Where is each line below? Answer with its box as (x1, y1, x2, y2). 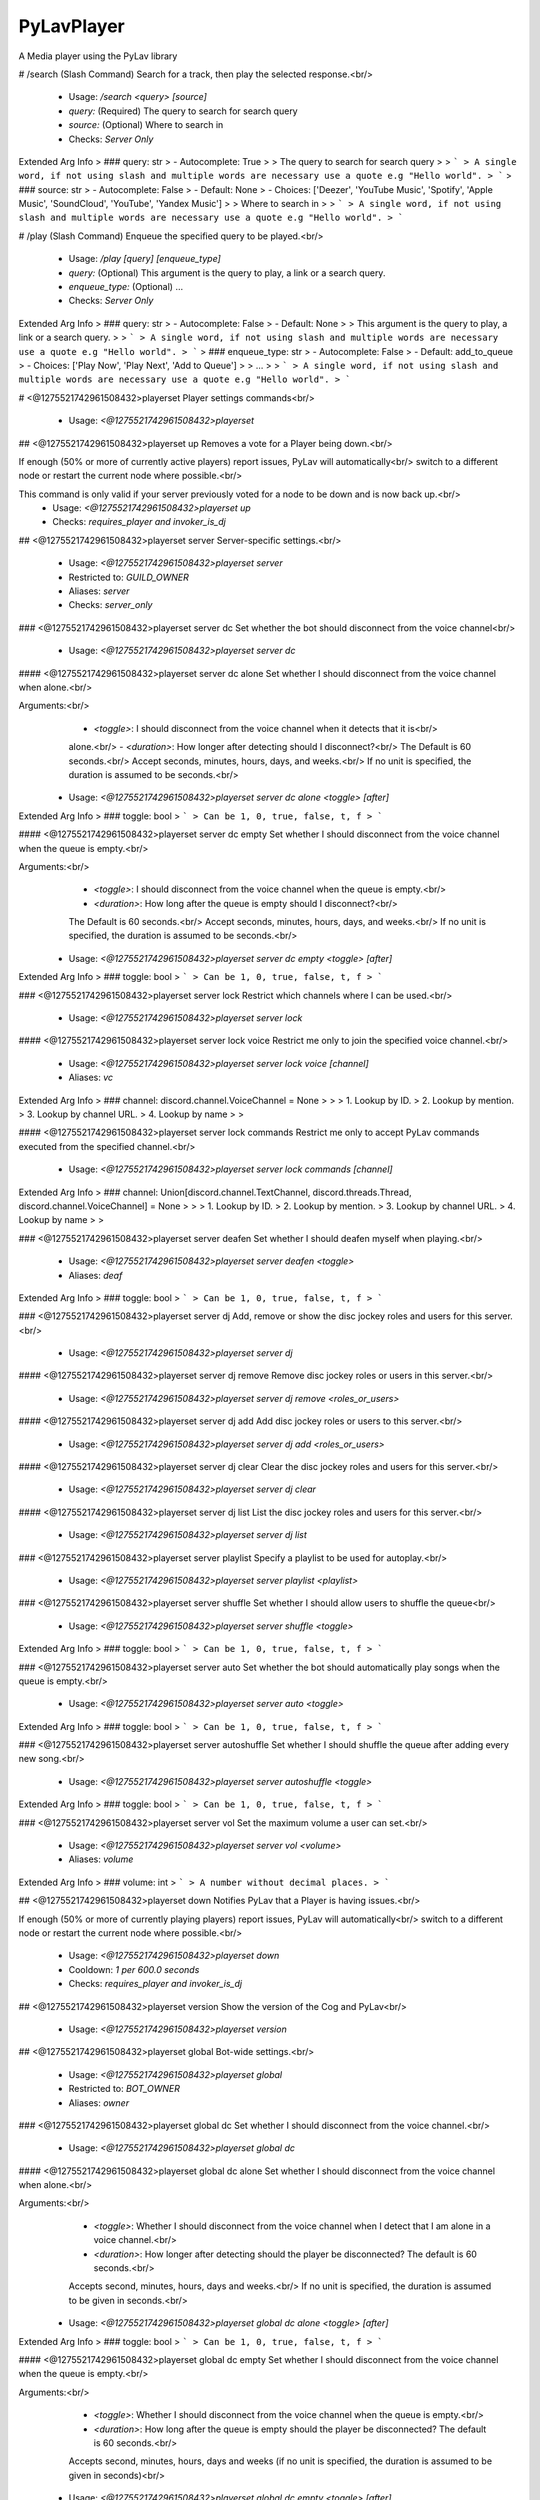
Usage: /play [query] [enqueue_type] (68, 253, 222, 265)
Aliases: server (68, 585, 130, 597)
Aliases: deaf (68, 1269, 123, 1281)
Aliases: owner (68, 2096, 130, 2109)
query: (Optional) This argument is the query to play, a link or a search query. (68, 266, 386, 279)
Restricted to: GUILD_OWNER (68, 571, 190, 583)
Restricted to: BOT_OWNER (68, 2083, 180, 2095)
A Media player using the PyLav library (18, 50, 178, 62)
